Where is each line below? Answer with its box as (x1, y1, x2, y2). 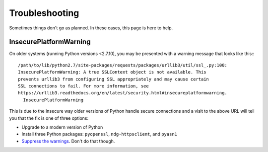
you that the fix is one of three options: (9, 115, 89, 121)
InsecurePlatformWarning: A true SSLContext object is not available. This (18, 70, 206, 75)
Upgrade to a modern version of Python (21, 124, 103, 130)
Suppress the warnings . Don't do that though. (21, 138, 115, 144)
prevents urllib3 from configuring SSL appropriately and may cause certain (18, 76, 209, 82)
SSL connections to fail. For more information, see (18, 83, 149, 89)
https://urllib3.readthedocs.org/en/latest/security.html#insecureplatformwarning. (18, 90, 228, 96)
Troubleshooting (9, 7, 79, 18)
